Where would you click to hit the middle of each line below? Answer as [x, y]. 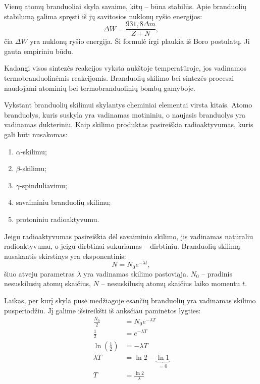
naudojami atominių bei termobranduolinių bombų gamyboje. [100, 88]
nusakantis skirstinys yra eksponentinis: [65, 256]
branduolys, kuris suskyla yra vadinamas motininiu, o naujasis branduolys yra [125, 114]
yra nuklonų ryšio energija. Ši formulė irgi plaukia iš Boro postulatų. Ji [140, 41]
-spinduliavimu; [43, 185]
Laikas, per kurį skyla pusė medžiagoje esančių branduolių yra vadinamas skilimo [130, 300]
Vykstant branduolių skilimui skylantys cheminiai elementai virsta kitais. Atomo [128, 105]
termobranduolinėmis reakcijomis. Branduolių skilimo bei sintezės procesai [119, 78]
